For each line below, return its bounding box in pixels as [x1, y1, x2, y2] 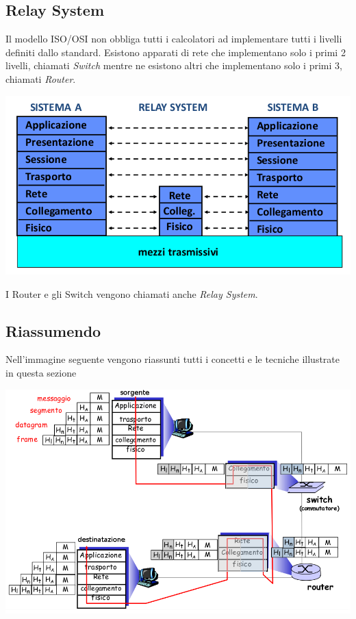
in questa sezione [5, 365, 77, 379]
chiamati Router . [5, 71, 76, 86]
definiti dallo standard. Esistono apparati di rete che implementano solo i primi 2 [5, 45, 346, 59]
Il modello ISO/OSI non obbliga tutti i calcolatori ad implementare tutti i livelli [5, 31, 342, 46]
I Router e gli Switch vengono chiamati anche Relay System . [5, 286, 258, 301]
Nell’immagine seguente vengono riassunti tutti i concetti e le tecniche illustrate [5, 352, 340, 366]
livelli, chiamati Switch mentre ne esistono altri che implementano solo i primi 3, [5, 58, 342, 73]
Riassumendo [5, 320, 101, 341]
